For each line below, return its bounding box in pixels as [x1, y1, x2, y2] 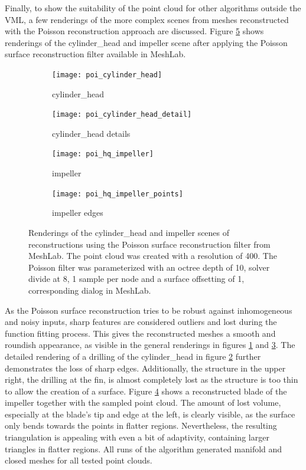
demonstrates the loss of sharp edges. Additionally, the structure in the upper [5, 361, 286, 374]
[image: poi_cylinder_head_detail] [52, 110, 192, 119]
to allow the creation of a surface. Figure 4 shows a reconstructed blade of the [5, 384, 287, 397]
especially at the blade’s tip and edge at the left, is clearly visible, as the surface [5, 407, 295, 420]
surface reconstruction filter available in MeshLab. [5, 48, 186, 60]
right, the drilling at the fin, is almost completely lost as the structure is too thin [5, 373, 298, 386]
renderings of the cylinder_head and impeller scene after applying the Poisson [5, 36, 288, 48]
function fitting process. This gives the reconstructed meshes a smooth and [5, 327, 276, 339]
